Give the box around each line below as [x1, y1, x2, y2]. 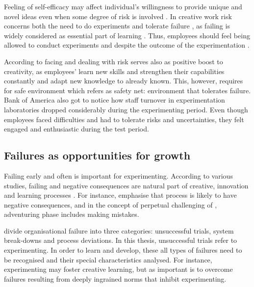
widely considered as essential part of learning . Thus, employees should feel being [4, 30, 250, 40]
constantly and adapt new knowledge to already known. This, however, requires [4, 76, 243, 86]
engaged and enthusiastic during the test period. [4, 124, 149, 134]
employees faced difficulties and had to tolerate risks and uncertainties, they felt [4, 114, 244, 124]
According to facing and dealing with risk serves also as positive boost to [4, 56, 223, 66]
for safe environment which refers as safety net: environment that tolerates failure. [4, 85, 251, 95]
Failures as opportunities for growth [4, 148, 191, 163]
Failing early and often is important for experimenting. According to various [4, 170, 233, 181]
